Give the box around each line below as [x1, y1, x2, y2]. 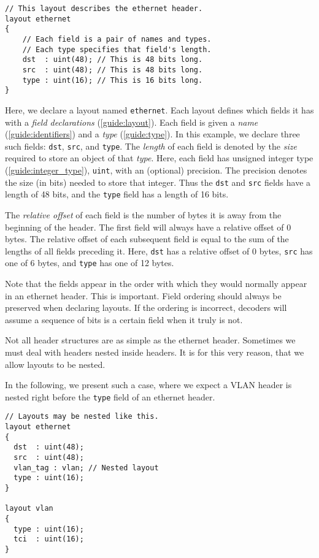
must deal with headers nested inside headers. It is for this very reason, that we [5, 346, 304, 359]
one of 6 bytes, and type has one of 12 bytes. [5, 256, 174, 269]
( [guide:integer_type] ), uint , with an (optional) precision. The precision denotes [5, 164, 307, 176]
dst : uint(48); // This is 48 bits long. [22, 55, 203, 64]
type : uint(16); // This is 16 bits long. [22, 75, 203, 85]
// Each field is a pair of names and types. [22, 34, 212, 44]
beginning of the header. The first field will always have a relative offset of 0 [5, 220, 291, 233]
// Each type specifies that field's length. [22, 45, 212, 54]
